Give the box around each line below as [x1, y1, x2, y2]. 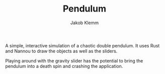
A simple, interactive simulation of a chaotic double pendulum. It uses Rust [5, 42, 160, 48]
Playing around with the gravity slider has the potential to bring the [5, 57, 143, 63]
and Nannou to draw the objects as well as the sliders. [5, 48, 118, 54]
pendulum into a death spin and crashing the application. [5, 63, 123, 69]
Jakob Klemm [70, 20, 99, 26]
